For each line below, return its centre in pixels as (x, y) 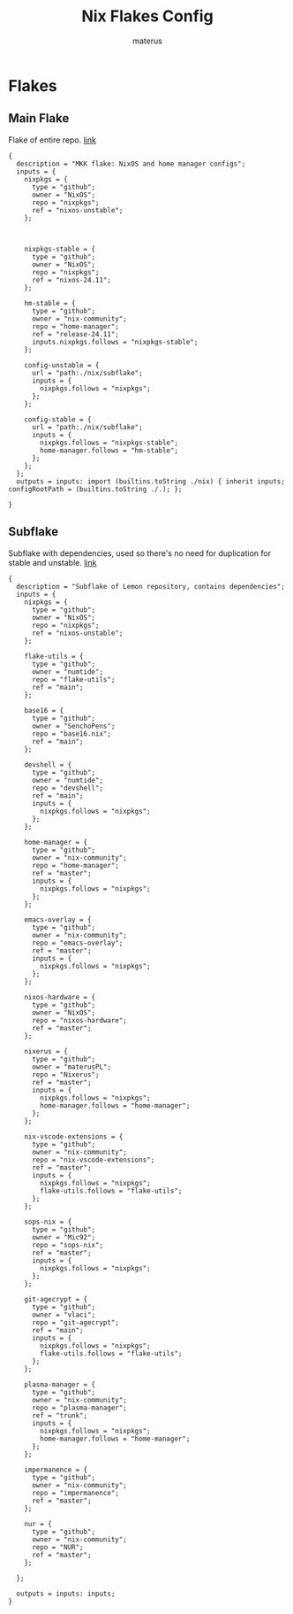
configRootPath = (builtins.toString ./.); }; (95, 489)
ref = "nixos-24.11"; (71, 280)
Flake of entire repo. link (52, 140)
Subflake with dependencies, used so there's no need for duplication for (139, 553)
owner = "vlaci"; (64, 1315)
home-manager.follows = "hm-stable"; (109, 450)
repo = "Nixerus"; (65, 1074)
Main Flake (39, 118)
